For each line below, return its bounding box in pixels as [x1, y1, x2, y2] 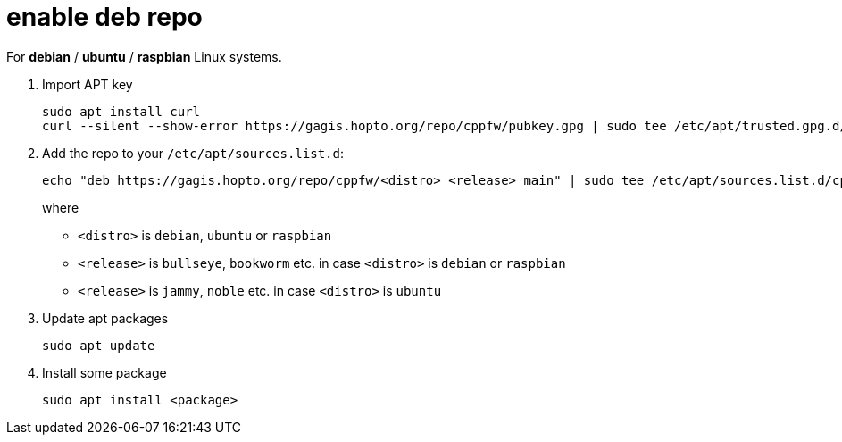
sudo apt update [42, 338, 155, 353]
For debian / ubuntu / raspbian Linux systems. [6, 48, 282, 64]
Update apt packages [42, 310, 169, 326]
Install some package [42, 364, 167, 380]
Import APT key [42, 76, 133, 92]
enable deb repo [6, 2, 203, 32]
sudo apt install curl [42, 104, 201, 119]
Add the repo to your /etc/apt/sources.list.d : [42, 145, 344, 161]
